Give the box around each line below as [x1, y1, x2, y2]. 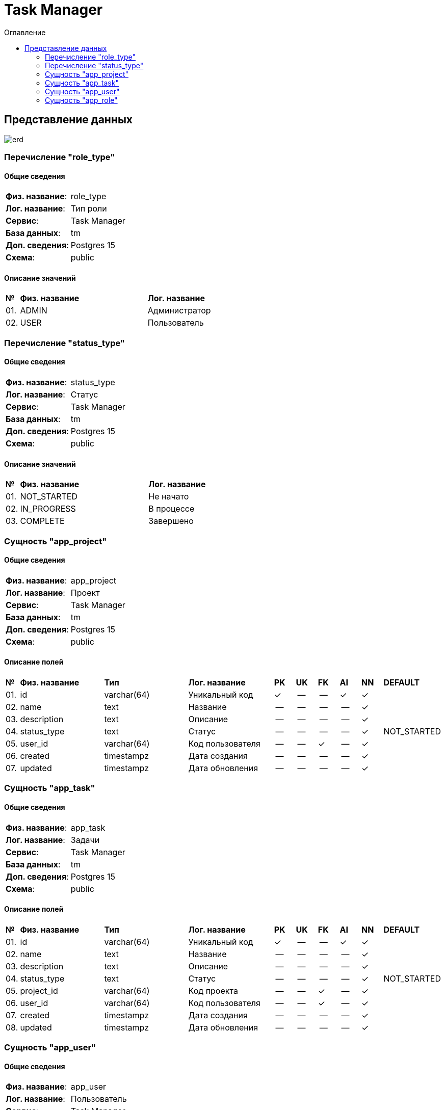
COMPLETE [20, 516, 65, 526]
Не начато [148, 491, 189, 502]
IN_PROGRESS [20, 504, 76, 514]
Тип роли [70, 203, 107, 214]
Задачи [70, 834, 100, 845]
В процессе [148, 504, 195, 514]
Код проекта [188, 985, 238, 996]
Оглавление [4, 28, 46, 37]
